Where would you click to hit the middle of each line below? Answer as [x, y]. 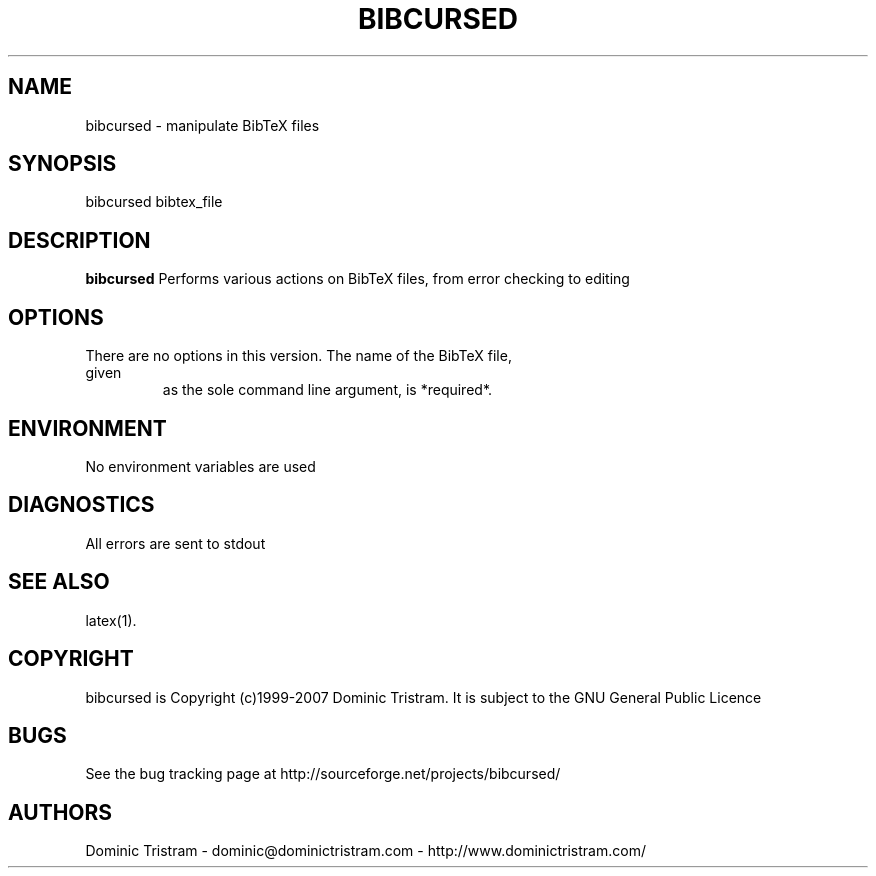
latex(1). [111, 620]
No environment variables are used [200, 466]
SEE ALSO [59, 582]
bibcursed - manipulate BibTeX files [202, 125]
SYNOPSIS [62, 164]
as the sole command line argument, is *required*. [327, 390]
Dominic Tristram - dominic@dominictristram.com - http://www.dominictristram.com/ [365, 851]
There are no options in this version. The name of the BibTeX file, [298, 356]
